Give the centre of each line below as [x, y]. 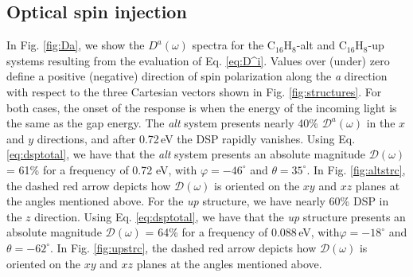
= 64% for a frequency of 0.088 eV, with [242, 232]
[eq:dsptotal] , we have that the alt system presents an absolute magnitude [186, 154]
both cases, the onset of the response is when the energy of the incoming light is [202, 107]
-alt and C [321, 45]
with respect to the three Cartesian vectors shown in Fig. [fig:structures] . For [194, 91]
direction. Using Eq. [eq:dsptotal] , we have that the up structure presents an [220, 216]
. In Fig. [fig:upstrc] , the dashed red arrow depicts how [183, 247]
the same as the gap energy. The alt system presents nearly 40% [162, 123]
